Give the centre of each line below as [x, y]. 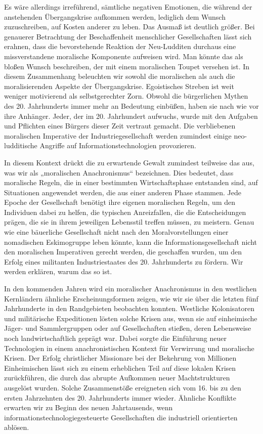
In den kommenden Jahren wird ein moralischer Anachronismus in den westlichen [130, 289]
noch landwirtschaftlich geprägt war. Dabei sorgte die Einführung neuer [115, 338]
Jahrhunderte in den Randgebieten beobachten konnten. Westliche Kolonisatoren [129, 308]
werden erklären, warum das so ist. [58, 271]
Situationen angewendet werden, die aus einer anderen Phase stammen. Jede [123, 192]
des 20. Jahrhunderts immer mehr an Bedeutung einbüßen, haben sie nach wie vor [131, 105]
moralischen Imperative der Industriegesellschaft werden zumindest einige [118, 135]
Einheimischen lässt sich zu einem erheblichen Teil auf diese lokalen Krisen [120, 367]
